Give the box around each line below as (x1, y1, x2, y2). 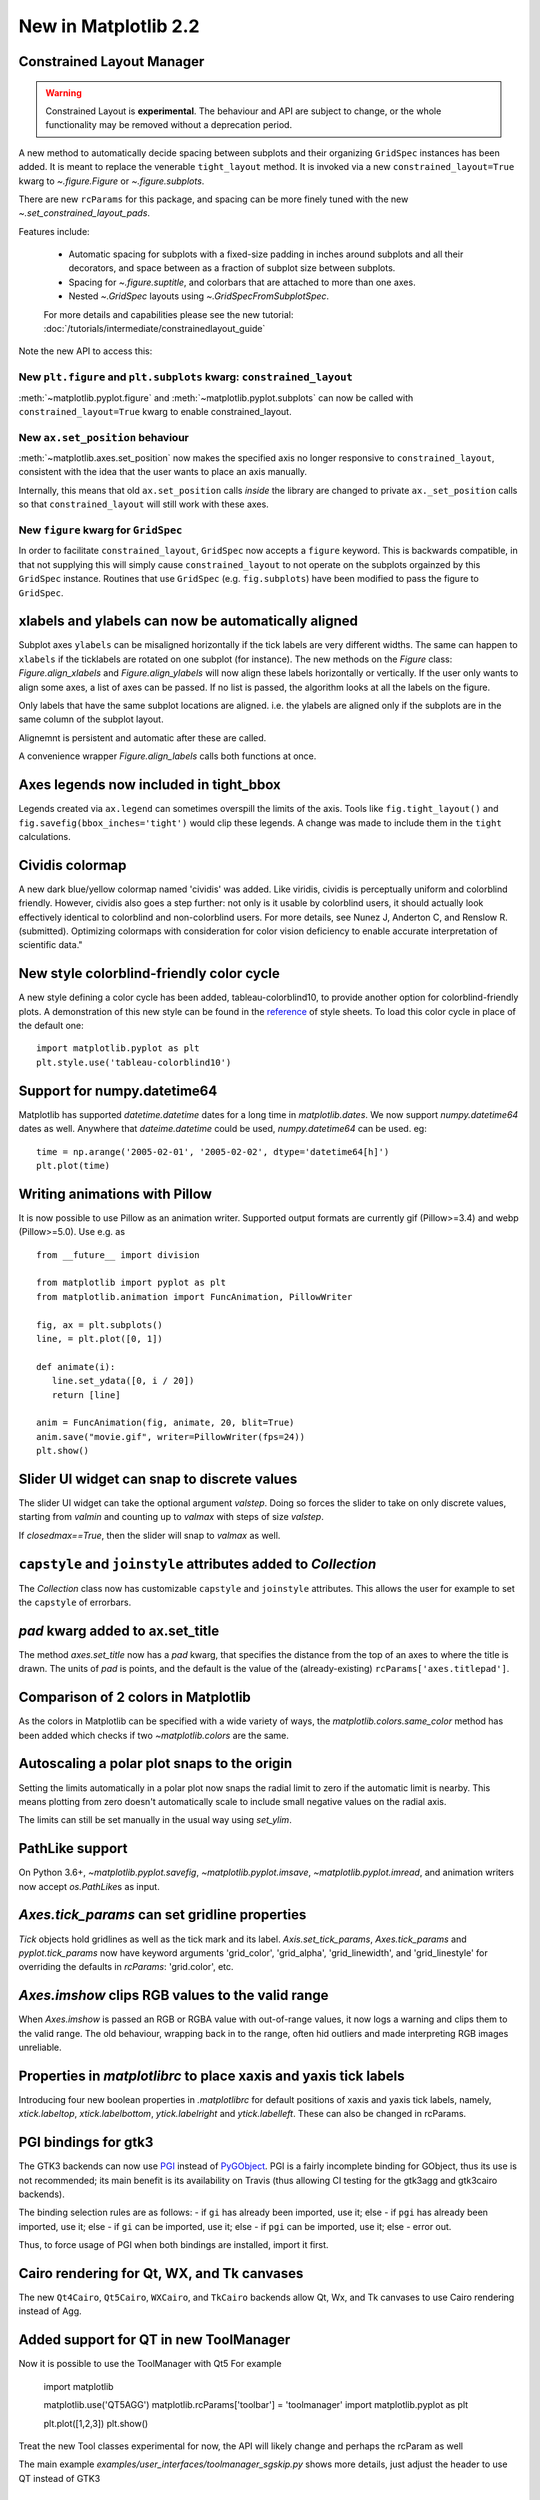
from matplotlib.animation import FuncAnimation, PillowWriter (36, 1291, 353, 1302)
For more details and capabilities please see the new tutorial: (43, 308, 294, 320)
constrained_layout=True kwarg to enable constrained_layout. (18, 405, 292, 417)
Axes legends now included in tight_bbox (18, 776, 282, 794)
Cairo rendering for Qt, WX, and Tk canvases (18, 2265, 304, 2282)
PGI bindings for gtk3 (18, 2134, 154, 2151)
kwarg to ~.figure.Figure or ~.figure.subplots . (18, 175, 205, 187)
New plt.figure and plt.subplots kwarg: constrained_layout (18, 370, 354, 384)
